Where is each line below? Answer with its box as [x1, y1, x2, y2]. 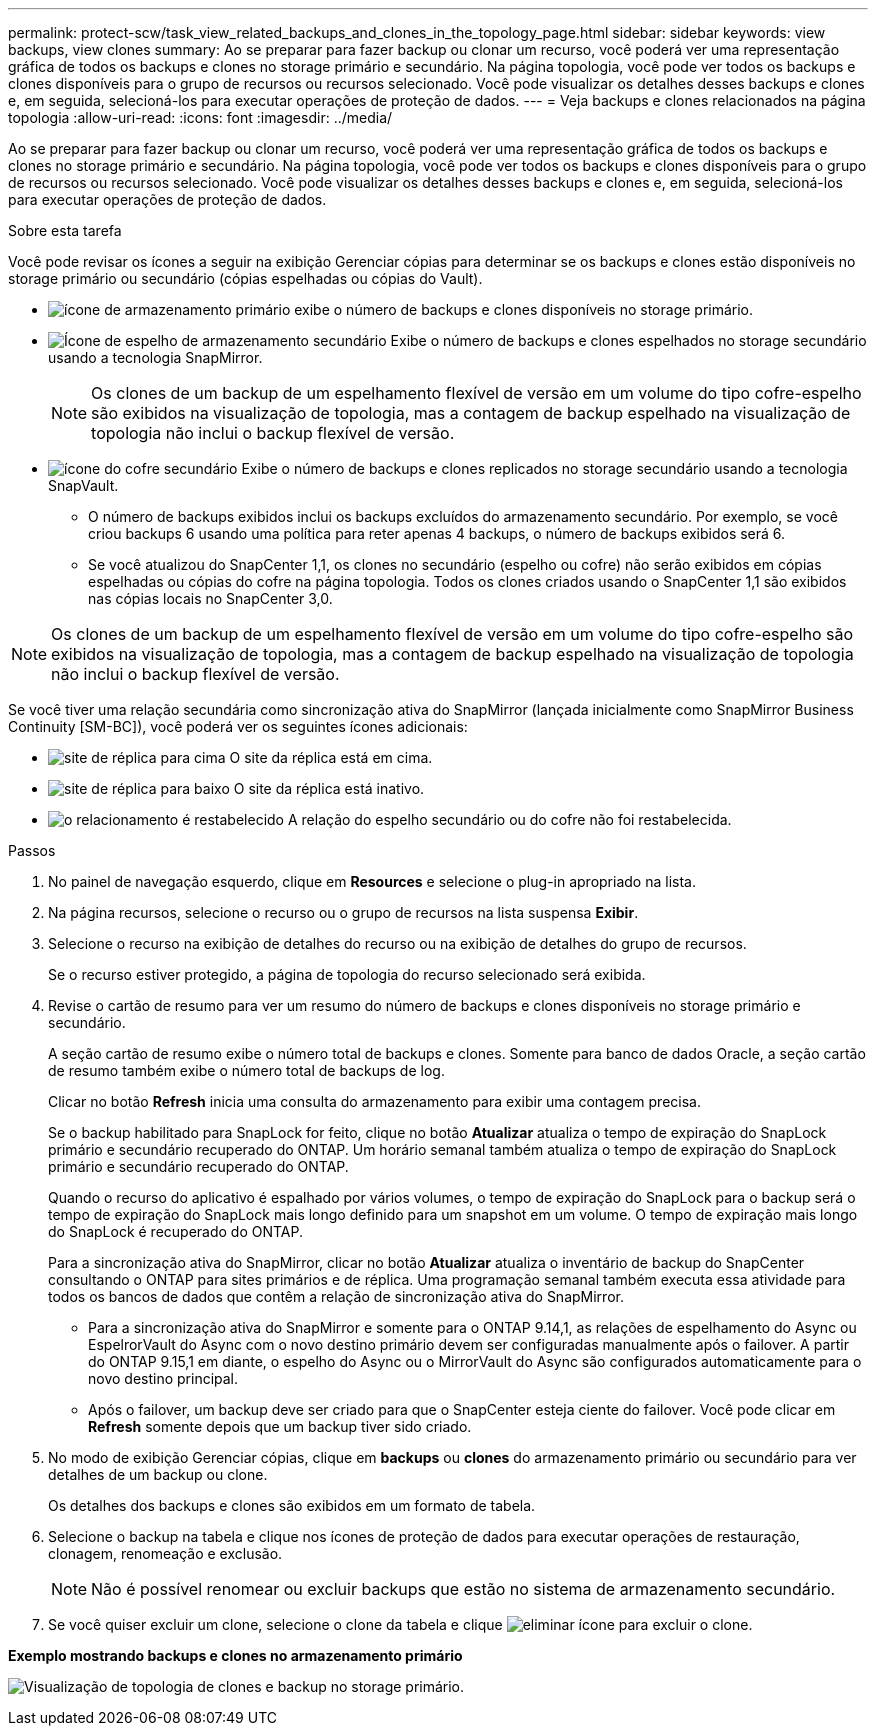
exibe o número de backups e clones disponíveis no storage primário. [294, 301, 754, 318]
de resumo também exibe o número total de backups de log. [48, 1062, 445, 1079]
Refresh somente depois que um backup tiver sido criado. [88, 1418, 472, 1435]
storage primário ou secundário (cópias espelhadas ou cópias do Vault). [8, 270, 483, 287]
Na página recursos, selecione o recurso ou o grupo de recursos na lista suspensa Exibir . [48, 904, 639, 921]
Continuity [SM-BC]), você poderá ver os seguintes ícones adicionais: [8, 718, 468, 735]
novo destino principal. [88, 1370, 239, 1387]
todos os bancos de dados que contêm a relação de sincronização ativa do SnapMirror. [48, 1288, 624, 1305]
